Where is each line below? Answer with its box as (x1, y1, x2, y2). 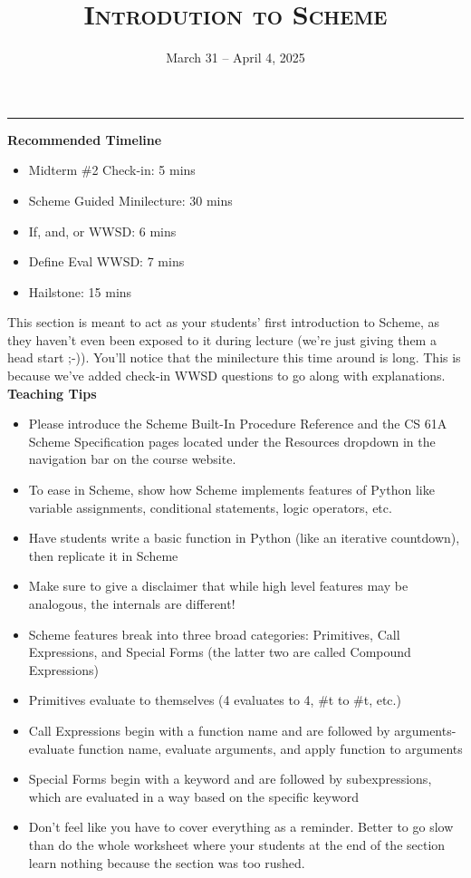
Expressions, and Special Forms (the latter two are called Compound (28, 642, 411, 661)
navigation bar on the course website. (28, 449, 236, 468)
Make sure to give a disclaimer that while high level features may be (28, 576, 409, 595)
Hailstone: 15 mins (28, 282, 132, 301)
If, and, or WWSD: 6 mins (28, 221, 177, 240)
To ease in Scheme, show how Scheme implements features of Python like (28, 480, 435, 499)
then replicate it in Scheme (28, 545, 178, 564)
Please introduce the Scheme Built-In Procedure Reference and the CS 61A (28, 414, 447, 433)
